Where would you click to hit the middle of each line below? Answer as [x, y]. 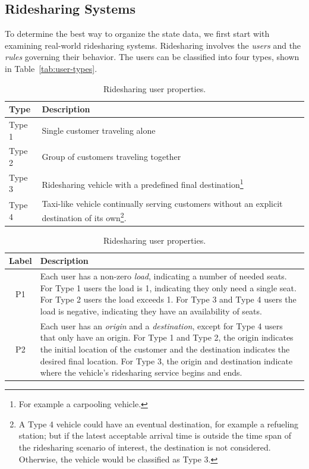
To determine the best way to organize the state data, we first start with [137, 34]
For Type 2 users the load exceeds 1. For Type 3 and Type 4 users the [168, 299]
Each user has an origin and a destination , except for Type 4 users [161, 325]
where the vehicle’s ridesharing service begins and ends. [141, 372]
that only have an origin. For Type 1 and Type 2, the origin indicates [167, 337]
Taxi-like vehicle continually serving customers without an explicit [162, 204]
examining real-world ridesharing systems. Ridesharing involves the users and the [153, 45]
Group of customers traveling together [111, 157]
